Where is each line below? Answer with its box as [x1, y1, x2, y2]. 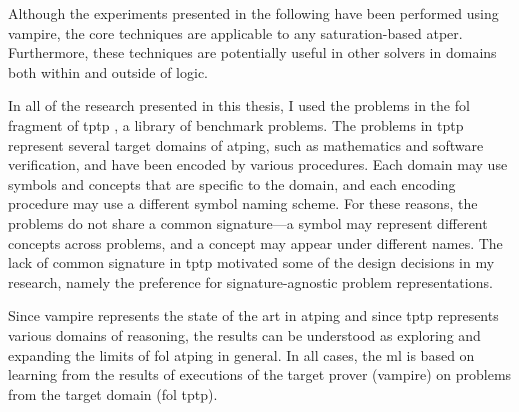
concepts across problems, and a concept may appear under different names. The [8, 232, 503, 253]
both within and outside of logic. [8, 61, 209, 82]
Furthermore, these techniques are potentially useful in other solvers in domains [8, 42, 497, 63]
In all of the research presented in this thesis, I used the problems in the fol [8, 95, 470, 116]
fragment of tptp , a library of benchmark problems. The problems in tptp [8, 114, 464, 135]
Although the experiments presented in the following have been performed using [8, 3, 499, 23]
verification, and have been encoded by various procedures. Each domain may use [8, 154, 508, 175]
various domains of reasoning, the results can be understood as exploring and [8, 324, 481, 345]
